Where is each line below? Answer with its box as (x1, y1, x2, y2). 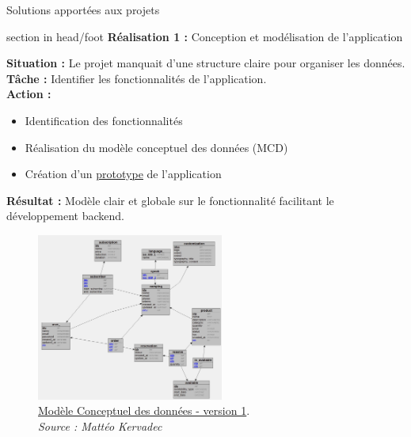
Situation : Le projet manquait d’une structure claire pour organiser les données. (6, 55, 405, 71)
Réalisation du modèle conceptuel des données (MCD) (25, 139, 288, 155)
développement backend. (6, 207, 124, 224)
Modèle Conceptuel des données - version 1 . (38, 402, 250, 419)
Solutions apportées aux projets (6, 2, 160, 17)
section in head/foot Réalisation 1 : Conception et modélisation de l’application (6, 28, 403, 44)
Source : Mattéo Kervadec (38, 417, 162, 434)
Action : (6, 85, 51, 102)
